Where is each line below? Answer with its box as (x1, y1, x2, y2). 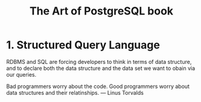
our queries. (6, 71, 37, 78)
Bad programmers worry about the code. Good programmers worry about (6, 83, 190, 90)
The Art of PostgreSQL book (29, 4, 174, 18)
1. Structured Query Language (6, 38, 160, 52)
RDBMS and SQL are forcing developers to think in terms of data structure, (6, 58, 192, 65)
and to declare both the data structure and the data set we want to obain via (6, 65, 196, 72)
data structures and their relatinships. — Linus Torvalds (6, 89, 144, 96)
